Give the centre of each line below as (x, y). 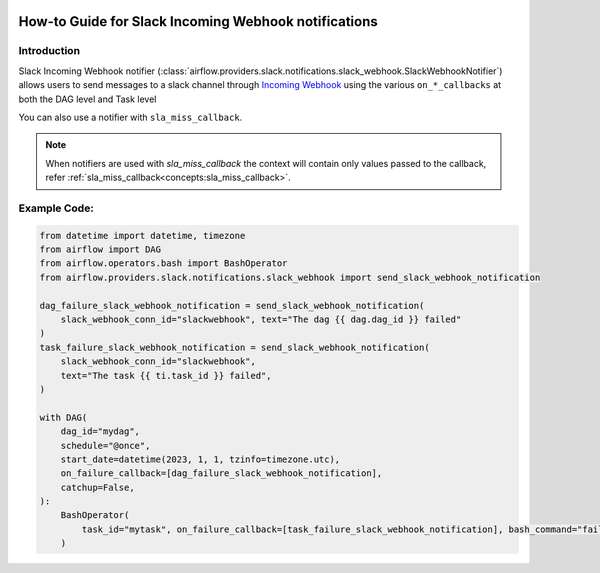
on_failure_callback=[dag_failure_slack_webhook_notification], (221, 473)
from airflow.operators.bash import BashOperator (163, 263)
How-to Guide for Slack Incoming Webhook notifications (198, 21)
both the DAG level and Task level (87, 99)
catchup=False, (97, 487)
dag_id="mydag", (100, 431)
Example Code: (56, 208)
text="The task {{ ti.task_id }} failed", (166, 375)
